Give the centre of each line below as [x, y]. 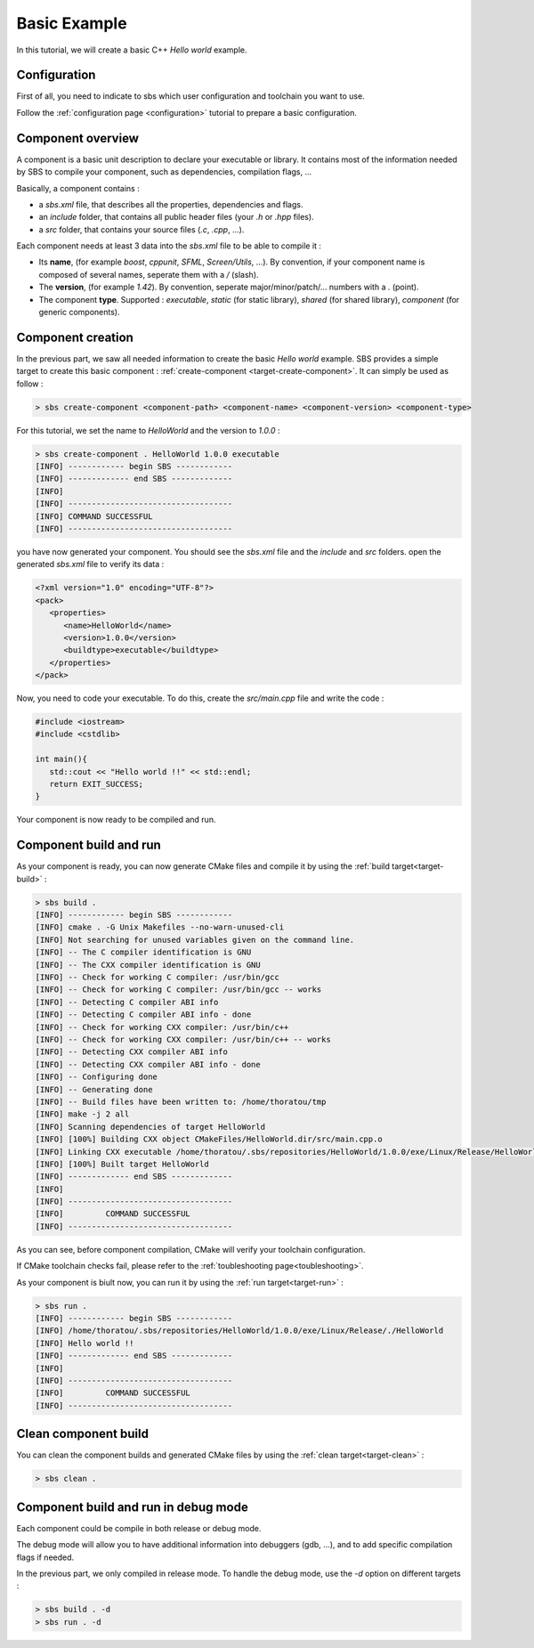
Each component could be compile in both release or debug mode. [139, 1528]
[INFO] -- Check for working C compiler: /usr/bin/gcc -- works [178, 990]
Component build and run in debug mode [132, 1507]
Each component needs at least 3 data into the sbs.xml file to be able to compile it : [169, 246]
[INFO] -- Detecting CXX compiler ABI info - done [148, 1064]
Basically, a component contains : [78, 188]
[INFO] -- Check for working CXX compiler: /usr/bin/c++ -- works [183, 1039]
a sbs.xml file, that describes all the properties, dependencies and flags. [171, 204]
